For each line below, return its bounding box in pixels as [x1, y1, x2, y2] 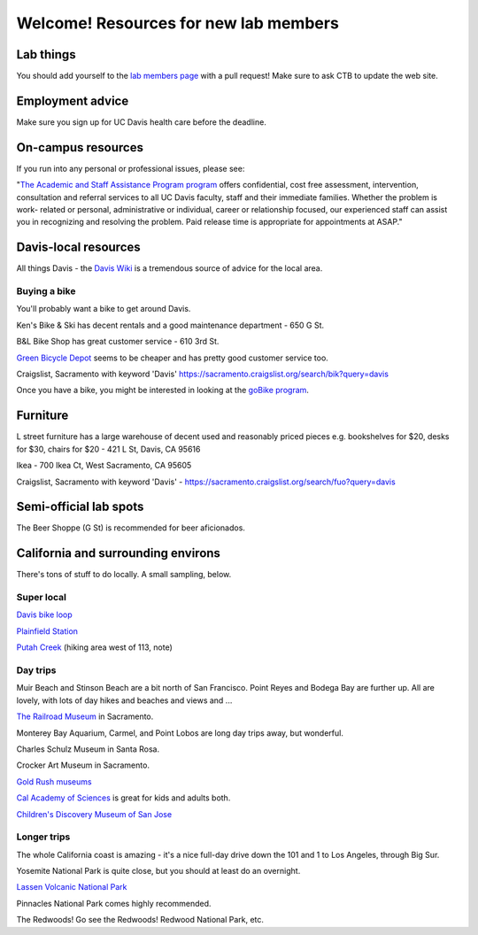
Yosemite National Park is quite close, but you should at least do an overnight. [16, 866, 301, 877]
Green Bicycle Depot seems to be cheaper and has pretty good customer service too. [16, 352, 329, 363]
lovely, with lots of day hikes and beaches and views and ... [16, 695, 233, 706]
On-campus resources [16, 140, 143, 155]
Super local [16, 591, 66, 604]
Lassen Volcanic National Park [16, 882, 127, 892]
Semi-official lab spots [16, 499, 144, 514]
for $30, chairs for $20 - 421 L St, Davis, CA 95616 [16, 444, 201, 454]
